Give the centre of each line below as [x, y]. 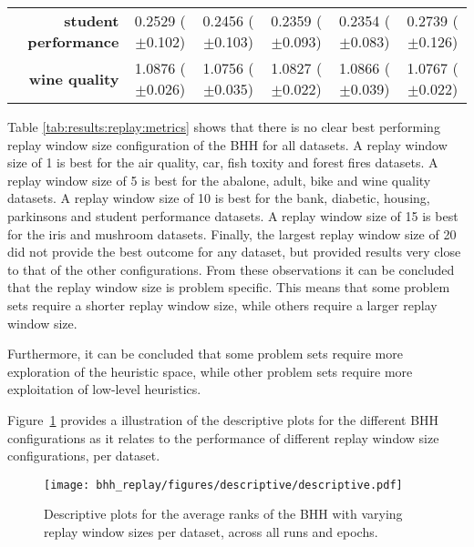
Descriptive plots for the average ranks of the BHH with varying [223, 514]
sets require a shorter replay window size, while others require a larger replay [222, 304]
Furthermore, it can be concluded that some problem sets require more [205, 354]
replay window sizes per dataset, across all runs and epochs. [211, 531]
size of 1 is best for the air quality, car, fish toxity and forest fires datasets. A [223, 162]
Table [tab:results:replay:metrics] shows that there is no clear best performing [224, 127]
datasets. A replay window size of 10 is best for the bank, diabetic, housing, [219, 198]
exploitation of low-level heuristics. [104, 389]
